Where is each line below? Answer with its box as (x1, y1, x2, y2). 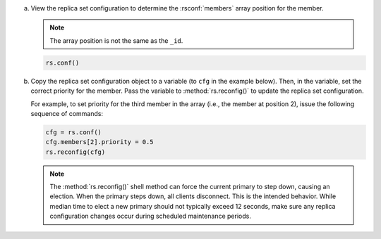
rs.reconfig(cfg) (45, 148, 106, 156)
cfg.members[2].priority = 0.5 (45, 138, 155, 146)
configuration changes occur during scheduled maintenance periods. (49, 212, 252, 221)
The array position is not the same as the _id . (49, 36, 183, 45)
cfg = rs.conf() (45, 128, 102, 136)
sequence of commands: (30, 109, 104, 117)
